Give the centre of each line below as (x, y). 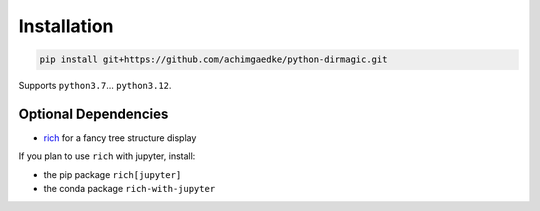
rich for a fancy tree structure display (120, 138)
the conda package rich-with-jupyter (129, 189)
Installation (66, 26)
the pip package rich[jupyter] (112, 174)
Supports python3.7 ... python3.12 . (95, 86)
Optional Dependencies (93, 113)
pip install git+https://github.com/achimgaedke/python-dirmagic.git (213, 59)
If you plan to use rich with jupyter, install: (107, 156)
